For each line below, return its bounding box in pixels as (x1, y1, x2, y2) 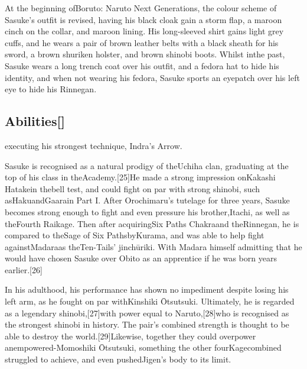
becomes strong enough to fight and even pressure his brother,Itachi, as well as (5, 205, 290, 218)
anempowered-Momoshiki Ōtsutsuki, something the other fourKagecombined (5, 341, 282, 354)
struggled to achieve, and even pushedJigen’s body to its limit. (5, 353, 231, 365)
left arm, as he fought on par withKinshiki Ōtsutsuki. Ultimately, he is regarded (5, 295, 295, 307)
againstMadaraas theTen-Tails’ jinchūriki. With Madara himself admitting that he (5, 240, 302, 253)
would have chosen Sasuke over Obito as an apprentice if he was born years (5, 252, 277, 264)
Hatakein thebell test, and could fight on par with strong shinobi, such (5, 182, 260, 195)
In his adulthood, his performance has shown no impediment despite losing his (5, 283, 289, 296)
